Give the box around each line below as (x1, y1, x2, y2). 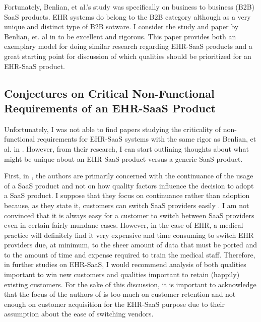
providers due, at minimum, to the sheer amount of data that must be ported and (4, 239, 257, 250)
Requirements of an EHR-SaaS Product (4, 100, 216, 115)
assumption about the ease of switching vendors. (4, 308, 154, 319)
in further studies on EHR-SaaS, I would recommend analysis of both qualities (4, 259, 246, 270)
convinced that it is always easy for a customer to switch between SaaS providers (4, 210, 254, 220)
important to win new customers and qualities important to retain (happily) (4, 269, 240, 280)
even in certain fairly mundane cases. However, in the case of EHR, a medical (4, 220, 243, 230)
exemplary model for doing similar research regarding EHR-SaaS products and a (4, 41, 252, 51)
